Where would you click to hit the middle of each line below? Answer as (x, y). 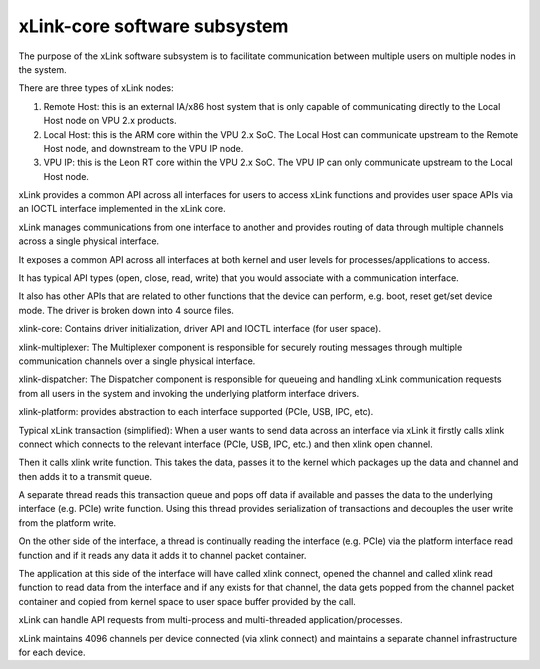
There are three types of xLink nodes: (96, 88)
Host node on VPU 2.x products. (110, 121)
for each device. (52, 652)
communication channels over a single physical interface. (137, 361)
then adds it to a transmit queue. (85, 476)
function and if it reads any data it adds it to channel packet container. (162, 555)
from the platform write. (67, 522)
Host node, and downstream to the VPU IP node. (143, 148)
